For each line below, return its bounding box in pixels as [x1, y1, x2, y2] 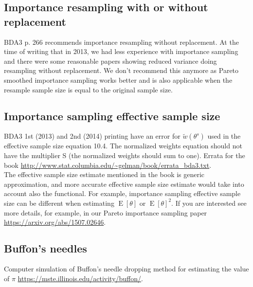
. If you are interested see [171, 197, 247, 208]
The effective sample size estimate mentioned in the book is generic [4, 169, 205, 179]
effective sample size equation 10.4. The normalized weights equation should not [4, 141, 242, 151]
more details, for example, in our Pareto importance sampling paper [4, 207, 207, 217]
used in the [207, 131, 241, 141]
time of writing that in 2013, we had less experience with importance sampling [4, 46, 238, 56]
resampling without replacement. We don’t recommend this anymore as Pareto [4, 65, 239, 75]
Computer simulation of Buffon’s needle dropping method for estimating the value [4, 263, 249, 273]
